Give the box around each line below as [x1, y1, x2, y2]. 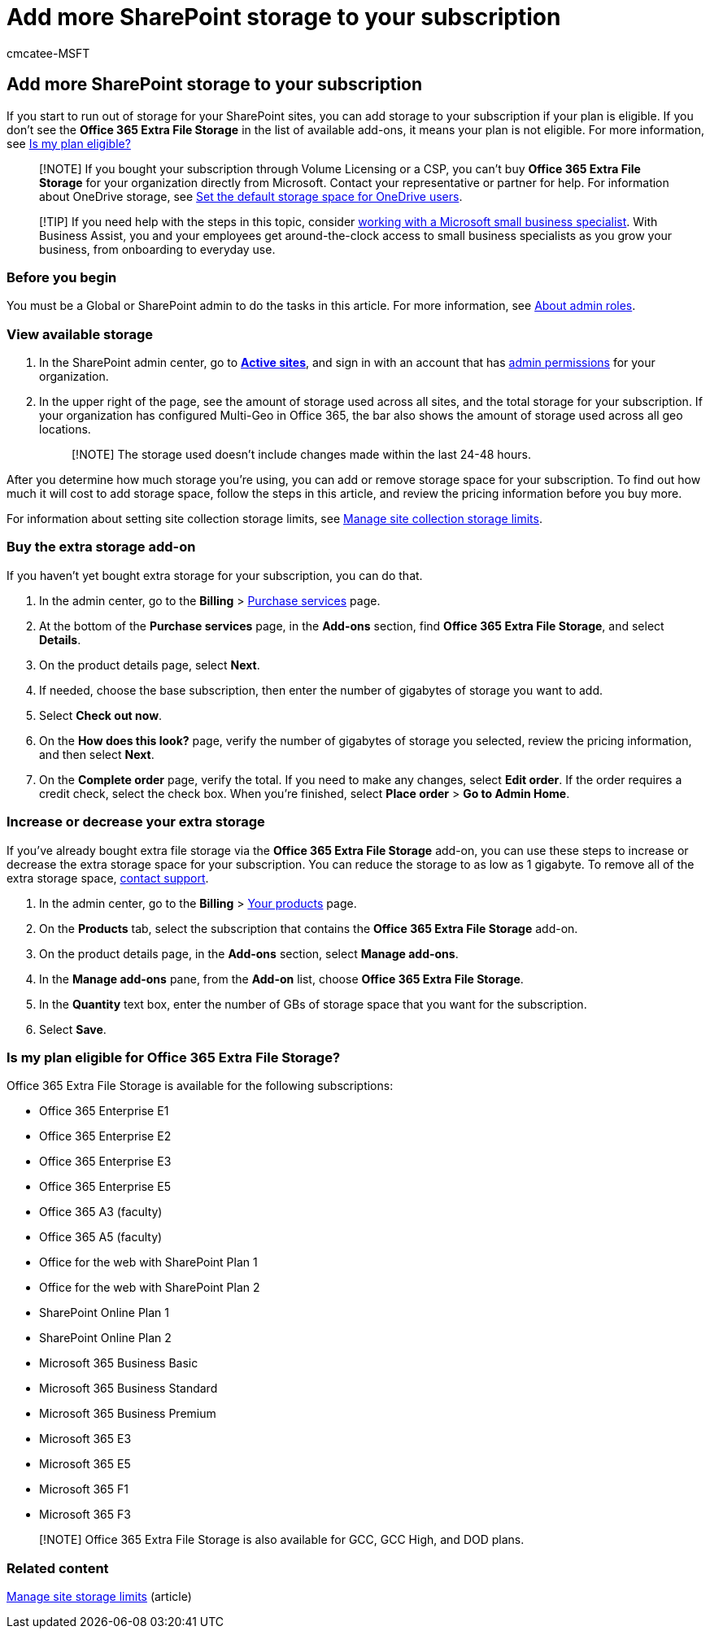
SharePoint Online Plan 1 [39, 1306, 169, 1320]
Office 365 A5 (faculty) [39, 1230, 163, 1245]
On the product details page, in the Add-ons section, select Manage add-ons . [39, 946, 459, 961]
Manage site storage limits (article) [7, 1589, 192, 1604]
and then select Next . [39, 747, 155, 761]
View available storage [7, 325, 154, 342]
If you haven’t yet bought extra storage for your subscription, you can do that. [7, 568, 423, 582]
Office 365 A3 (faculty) [39, 1205, 163, 1219]
